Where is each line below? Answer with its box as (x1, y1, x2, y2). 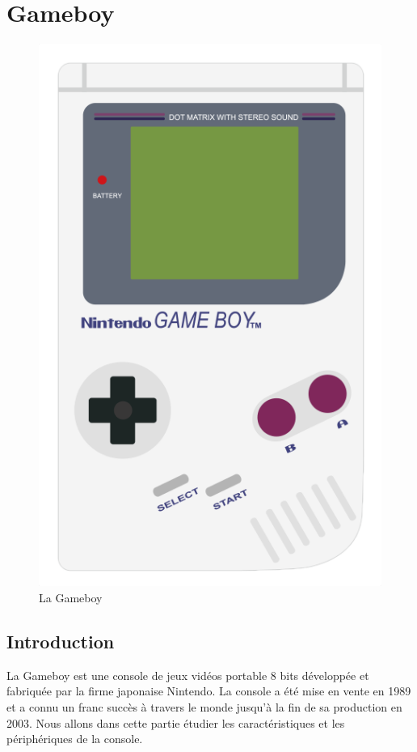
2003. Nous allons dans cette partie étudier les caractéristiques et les (6, 714, 345, 731)
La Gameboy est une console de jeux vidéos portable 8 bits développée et (6, 666, 369, 683)
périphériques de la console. (6, 730, 143, 747)
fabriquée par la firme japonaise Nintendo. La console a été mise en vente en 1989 (6, 682, 411, 699)
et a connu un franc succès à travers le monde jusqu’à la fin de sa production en (6, 698, 402, 715)
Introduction (6, 628, 115, 653)
